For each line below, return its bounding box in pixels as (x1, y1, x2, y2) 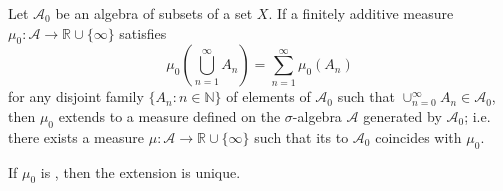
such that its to (254, 126, 349, 147)
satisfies (119, 22, 167, 43)
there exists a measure (8, 126, 144, 147)
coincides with (375, 126, 462, 147)
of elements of (226, 86, 311, 107)
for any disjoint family (8, 86, 144, 107)
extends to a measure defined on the (58, 105, 281, 126)
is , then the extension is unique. (40, 161, 241, 182)
